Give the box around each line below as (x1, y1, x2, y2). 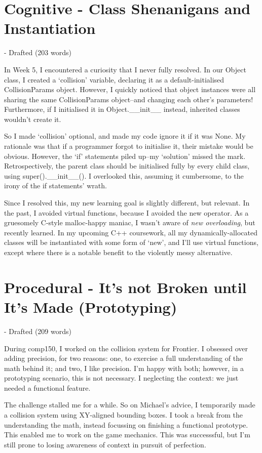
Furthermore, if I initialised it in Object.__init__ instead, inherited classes (4, 104, 240, 114)
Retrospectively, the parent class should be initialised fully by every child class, (4, 160, 250, 171)
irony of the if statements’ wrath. (4, 180, 107, 191)
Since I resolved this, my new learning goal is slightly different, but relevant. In (4, 197, 250, 208)
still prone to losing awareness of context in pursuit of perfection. (4, 439, 206, 449)
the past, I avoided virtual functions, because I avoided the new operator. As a (4, 207, 249, 218)
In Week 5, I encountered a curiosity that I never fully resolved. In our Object (4, 64, 246, 74)
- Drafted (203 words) (4, 47, 71, 58)
